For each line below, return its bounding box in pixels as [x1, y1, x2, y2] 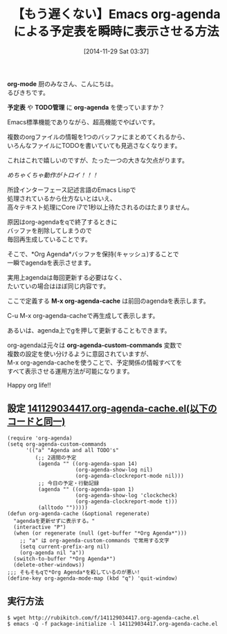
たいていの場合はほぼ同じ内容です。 [7, 282, 110, 290]
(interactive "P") [13, 524, 67, 531]
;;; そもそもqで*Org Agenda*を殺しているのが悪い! [7, 569, 140, 576]
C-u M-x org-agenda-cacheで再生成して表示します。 [7, 311, 159, 319]
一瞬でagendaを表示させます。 [7, 258, 95, 267]
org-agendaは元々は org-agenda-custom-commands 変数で [7, 341, 183, 349]
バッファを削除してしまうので [7, 226, 92, 235]
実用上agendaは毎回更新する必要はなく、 [7, 273, 126, 281]
